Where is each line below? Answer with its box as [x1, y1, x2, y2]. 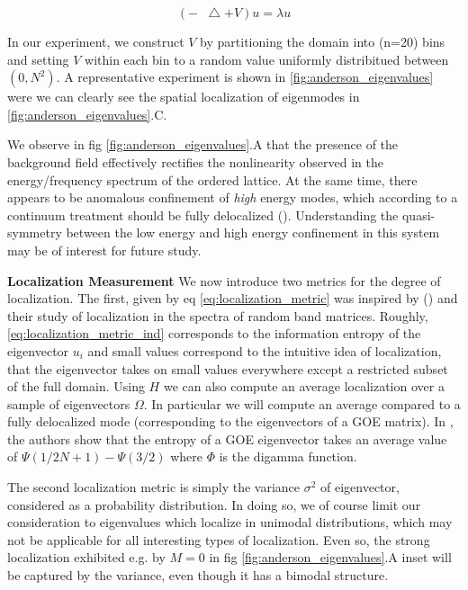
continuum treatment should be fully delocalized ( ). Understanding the [7, 205, 399, 224]
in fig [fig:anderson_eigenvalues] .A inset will [209, 548, 452, 567]
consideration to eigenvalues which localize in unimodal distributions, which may [7, 513, 453, 532]
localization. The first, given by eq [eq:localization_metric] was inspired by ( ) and [7, 289, 458, 308]
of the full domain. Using [7, 377, 145, 396]
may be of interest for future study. [7, 240, 202, 259]
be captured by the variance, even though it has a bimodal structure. [7, 566, 389, 585]
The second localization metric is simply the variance [7, 478, 300, 496]
